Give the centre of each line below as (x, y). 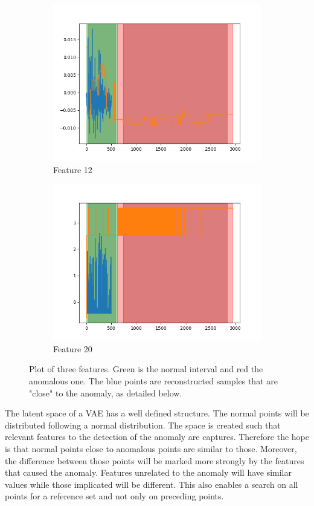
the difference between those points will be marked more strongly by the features (155, 460)
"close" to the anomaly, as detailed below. (106, 393)
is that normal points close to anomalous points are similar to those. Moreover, (151, 448)
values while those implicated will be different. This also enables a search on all (152, 484)
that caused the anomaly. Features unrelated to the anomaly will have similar (148, 472)
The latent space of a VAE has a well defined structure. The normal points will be (157, 413)
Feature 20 (73, 348)
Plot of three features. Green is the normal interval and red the (146, 369)
